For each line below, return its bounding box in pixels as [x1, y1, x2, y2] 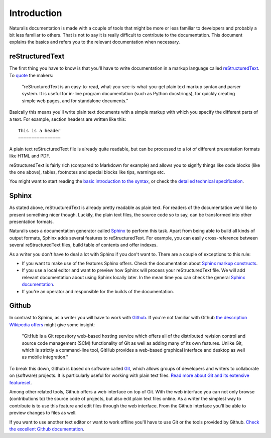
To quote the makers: [9, 72, 54, 78]
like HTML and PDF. [9, 153, 50, 159]
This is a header [18, 128, 61, 133]
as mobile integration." [22, 354, 69, 360]
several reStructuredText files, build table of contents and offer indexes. [9, 242, 158, 248]
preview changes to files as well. [9, 410, 77, 416]
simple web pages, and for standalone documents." [22, 98, 128, 104]
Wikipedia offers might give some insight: [9, 321, 95, 328]
